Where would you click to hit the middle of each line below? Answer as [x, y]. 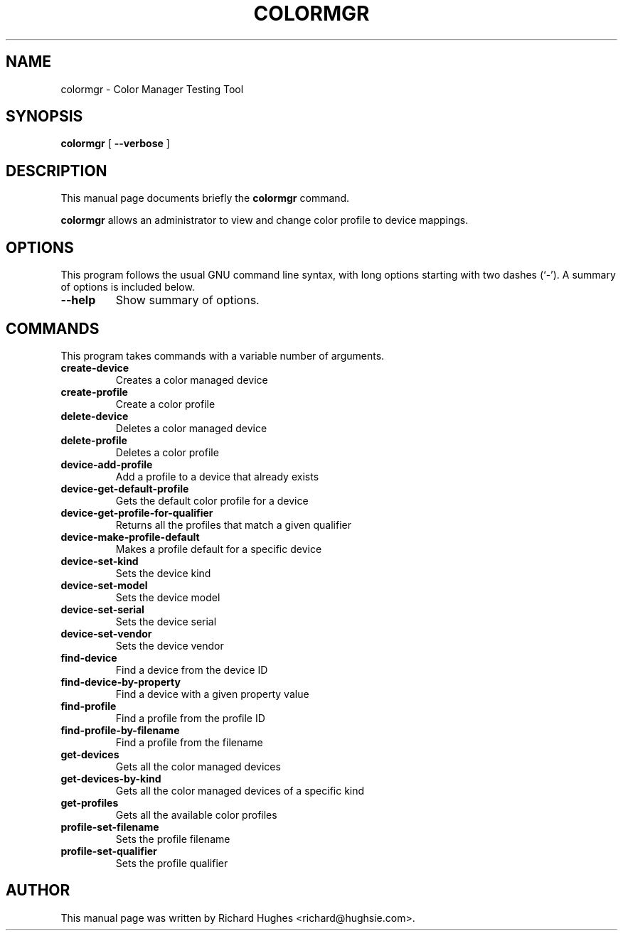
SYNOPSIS [44, 117]
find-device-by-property [121, 682]
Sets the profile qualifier [172, 863]
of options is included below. [128, 287]
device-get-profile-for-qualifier [137, 512]
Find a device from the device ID [192, 669]
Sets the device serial [166, 621]
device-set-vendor [106, 633]
